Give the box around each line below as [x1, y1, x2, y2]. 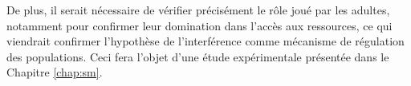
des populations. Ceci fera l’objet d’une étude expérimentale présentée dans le [6, 48, 389, 64]
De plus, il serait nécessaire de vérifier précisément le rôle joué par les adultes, [6, 2, 390, 18]
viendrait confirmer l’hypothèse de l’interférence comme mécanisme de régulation [6, 33, 405, 49]
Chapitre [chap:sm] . [6, 64, 103, 80]
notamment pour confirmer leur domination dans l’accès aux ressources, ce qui [6, 17, 393, 33]
